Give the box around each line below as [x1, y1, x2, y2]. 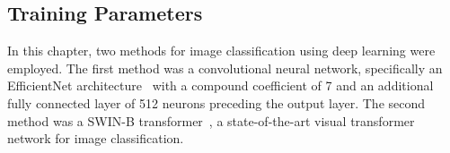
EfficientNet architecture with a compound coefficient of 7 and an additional [7, 76, 434, 95]
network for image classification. [7, 129, 184, 148]
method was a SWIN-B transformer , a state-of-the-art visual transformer [7, 111, 415, 130]
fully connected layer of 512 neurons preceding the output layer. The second [7, 93, 426, 112]
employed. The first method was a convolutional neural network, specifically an [7, 58, 443, 77]
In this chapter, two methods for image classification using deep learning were [7, 41, 436, 60]
